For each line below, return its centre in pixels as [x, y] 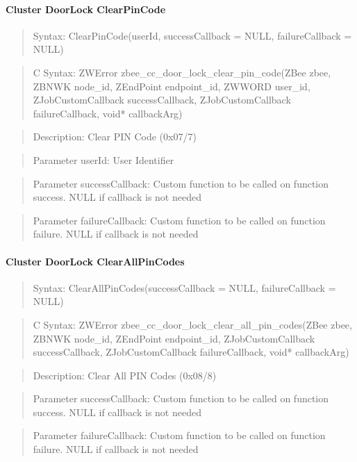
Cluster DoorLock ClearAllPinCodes [95, 261]
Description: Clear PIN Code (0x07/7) [115, 137]
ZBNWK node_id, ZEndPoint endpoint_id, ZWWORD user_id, [172, 86]
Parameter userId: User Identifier [103, 159]
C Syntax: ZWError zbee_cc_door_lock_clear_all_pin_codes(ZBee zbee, [192, 324]
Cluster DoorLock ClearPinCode [86, 9]
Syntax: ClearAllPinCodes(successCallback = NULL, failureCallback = [184, 287]
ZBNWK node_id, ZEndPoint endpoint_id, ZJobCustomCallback [174, 338]
